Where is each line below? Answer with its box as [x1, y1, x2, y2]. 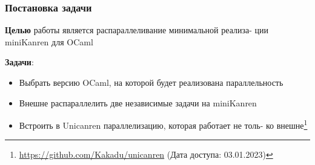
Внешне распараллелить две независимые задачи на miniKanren [19, 96, 257, 109]
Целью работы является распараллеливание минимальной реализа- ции [5, 24, 269, 36]
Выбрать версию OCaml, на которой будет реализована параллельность [19, 76, 283, 88]
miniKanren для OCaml [5, 35, 93, 48]
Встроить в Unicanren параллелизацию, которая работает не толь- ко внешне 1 [19, 117, 308, 131]
